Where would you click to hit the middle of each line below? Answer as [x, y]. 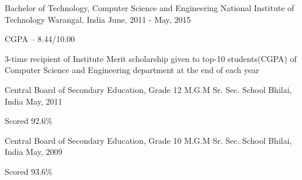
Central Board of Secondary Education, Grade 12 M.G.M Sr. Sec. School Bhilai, [148, 89]
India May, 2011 [34, 101]
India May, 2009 [34, 152]
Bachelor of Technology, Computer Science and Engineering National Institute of [150, 8]
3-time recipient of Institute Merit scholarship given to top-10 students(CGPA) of [151, 58]
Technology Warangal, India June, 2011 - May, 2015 [98, 19]
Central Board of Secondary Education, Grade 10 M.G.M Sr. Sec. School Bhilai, [148, 140]
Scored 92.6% [29, 121]
